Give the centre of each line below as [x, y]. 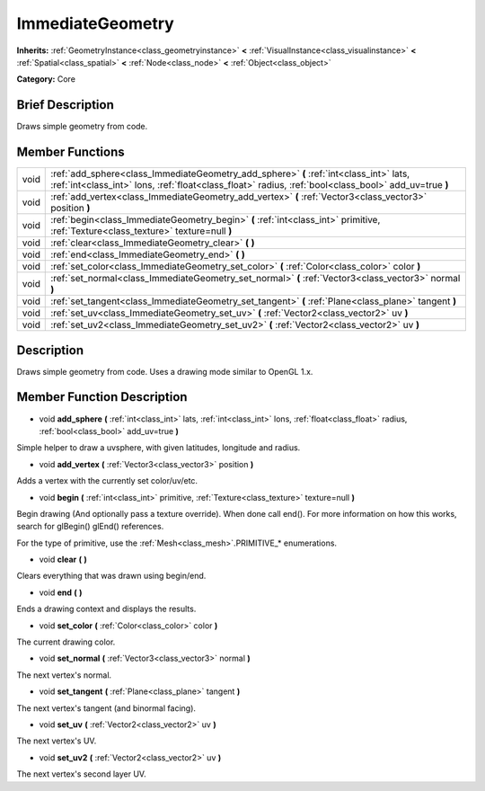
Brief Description [65, 105]
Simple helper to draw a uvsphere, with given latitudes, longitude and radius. [159, 448]
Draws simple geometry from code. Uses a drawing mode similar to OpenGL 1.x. [165, 371]
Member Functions [71, 152]
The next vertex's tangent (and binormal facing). [106, 708]
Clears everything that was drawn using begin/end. [111, 576]
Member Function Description [102, 397]
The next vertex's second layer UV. [82, 774]
